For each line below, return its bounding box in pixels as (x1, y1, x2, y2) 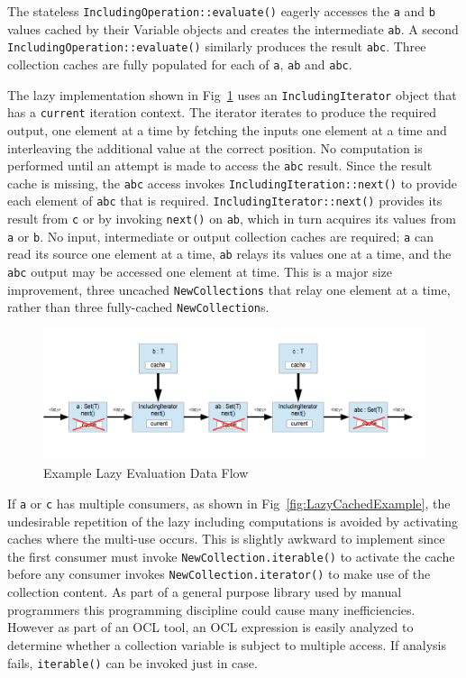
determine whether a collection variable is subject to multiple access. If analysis (7, 635, 447, 654)
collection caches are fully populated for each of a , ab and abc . (7, 54, 352, 73)
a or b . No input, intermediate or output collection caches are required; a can (7, 226, 434, 245)
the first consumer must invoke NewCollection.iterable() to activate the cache (7, 546, 455, 565)
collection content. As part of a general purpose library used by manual (7, 582, 402, 601)
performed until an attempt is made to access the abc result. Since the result (7, 156, 433, 175)
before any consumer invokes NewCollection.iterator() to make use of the (7, 564, 431, 583)
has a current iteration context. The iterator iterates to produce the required (7, 103, 436, 122)
